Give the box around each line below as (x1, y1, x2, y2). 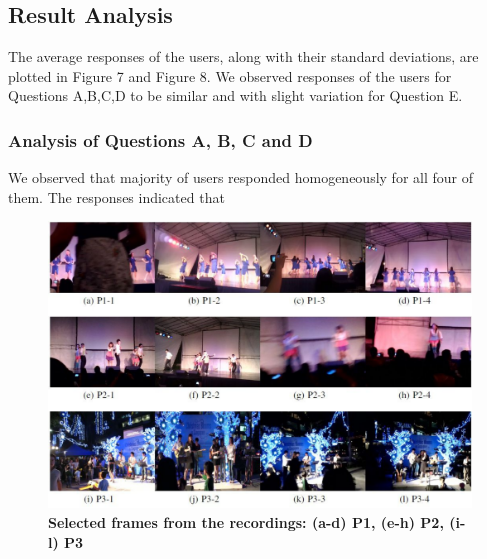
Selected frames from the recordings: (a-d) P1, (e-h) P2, (48, 511, 444, 532)
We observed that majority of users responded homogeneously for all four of (8, 167, 473, 188)
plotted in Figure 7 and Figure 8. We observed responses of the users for (8, 65, 452, 86)
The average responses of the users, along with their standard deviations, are (8, 46, 479, 67)
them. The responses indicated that (8, 186, 225, 207)
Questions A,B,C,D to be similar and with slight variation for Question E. (8, 85, 463, 106)
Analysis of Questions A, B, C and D (8, 127, 313, 152)
